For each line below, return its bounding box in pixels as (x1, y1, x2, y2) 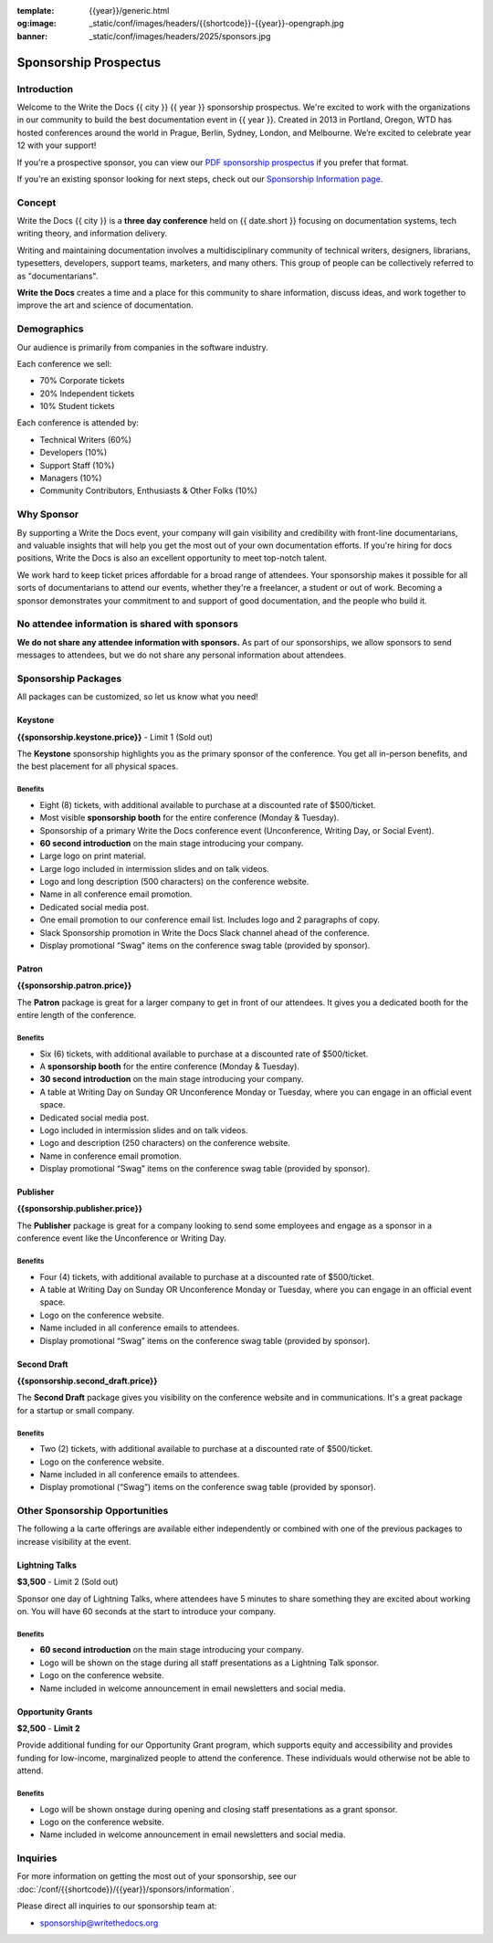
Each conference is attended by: (16, 417, 140, 428)
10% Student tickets (39, 401, 115, 412)
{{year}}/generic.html (89, 5, 170, 16)
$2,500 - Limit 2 (16, 1722, 81, 1734)
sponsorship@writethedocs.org (39, 1917, 159, 1928)
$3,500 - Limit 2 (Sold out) (16, 1576, 119, 1588)
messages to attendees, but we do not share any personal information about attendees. (16, 649, 347, 661)
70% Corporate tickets (39, 375, 125, 386)
